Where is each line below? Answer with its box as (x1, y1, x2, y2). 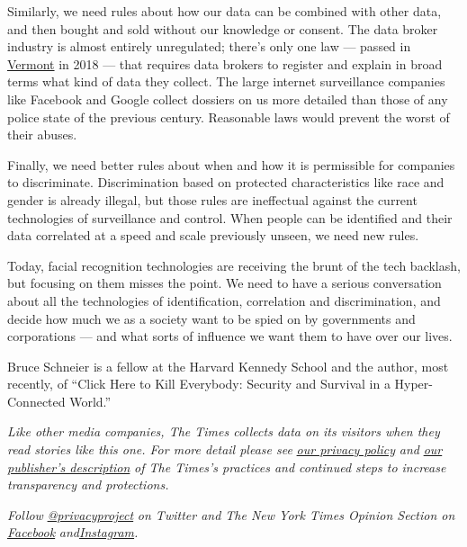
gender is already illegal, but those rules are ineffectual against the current (7, 190, 418, 209)
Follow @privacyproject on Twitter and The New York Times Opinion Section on (7, 505, 455, 524)
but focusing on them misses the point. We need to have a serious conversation (7, 273, 442, 292)
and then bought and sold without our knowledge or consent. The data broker (7, 19, 438, 38)
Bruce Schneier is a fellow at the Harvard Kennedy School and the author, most (7, 356, 449, 375)
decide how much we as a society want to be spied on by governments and (7, 309, 416, 327)
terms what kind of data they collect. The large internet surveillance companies (7, 72, 445, 91)
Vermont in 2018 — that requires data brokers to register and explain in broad (7, 54, 443, 73)
